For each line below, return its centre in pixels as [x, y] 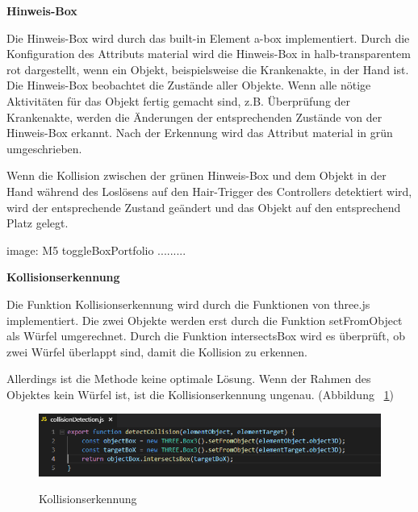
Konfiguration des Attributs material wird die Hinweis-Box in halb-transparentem [209, 54]
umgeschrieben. [44, 148]
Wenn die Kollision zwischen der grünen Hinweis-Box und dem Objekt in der [196, 175]
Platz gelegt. [38, 223]
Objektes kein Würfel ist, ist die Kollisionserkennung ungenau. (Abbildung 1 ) [201, 394]
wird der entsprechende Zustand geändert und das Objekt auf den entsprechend [204, 207]
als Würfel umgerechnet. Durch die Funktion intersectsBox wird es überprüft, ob [206, 336]
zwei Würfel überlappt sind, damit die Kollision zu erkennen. [157, 351]
